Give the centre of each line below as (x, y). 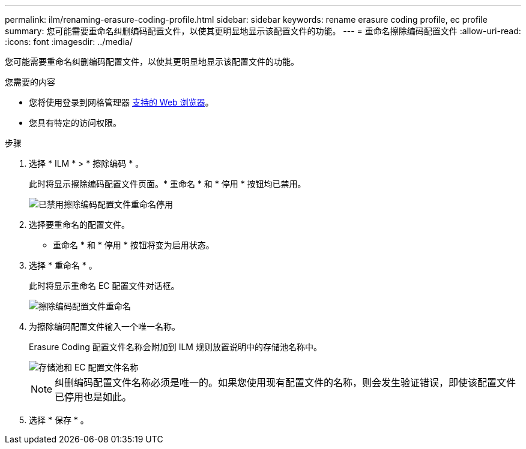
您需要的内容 (30, 82)
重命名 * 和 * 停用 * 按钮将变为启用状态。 (134, 245)
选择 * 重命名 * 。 (63, 265)
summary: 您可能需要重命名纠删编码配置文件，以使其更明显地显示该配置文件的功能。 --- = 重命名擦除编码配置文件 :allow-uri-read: (263, 31)
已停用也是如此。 (93, 397)
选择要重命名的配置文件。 (79, 224)
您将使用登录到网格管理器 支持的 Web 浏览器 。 (121, 102)
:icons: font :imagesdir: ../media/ (69, 42)
